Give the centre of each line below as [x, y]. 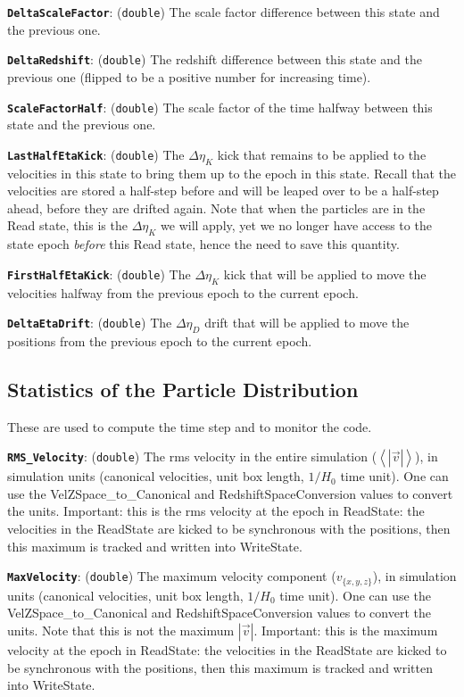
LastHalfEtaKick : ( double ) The [96, 154]
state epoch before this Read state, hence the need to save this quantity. [203, 244]
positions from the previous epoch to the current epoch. [160, 340]
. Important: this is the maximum [346, 630]
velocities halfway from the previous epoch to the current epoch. [183, 292]
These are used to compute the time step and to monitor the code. [190, 426]
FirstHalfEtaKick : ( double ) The [99, 274]
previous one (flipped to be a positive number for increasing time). [189, 76]
